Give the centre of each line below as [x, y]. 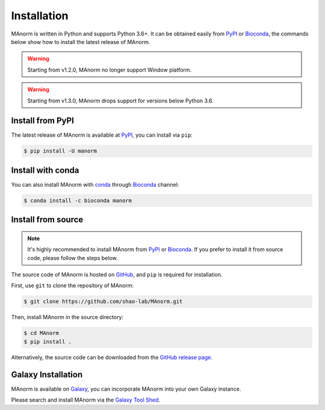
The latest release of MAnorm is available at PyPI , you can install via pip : [102, 135]
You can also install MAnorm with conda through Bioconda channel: [95, 184]
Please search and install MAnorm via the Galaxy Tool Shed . [86, 400]
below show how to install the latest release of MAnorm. [81, 42]
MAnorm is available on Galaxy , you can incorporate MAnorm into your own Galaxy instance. [126, 389]
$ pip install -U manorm [60, 151]
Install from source [47, 220]
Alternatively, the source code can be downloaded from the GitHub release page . [112, 357]
